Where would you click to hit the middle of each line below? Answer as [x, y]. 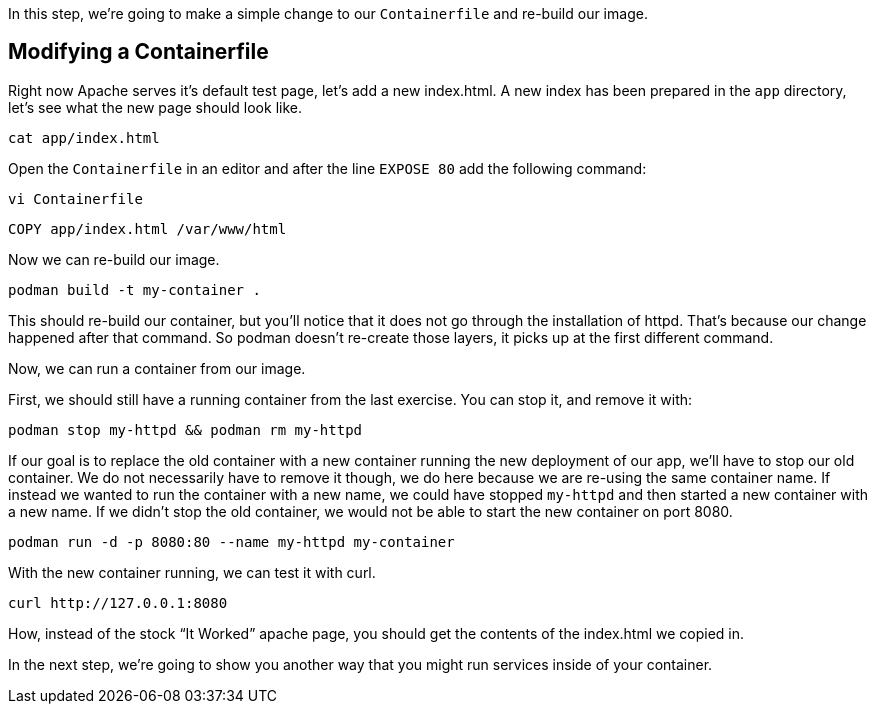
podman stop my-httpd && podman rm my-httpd [185, 429]
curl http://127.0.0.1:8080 [118, 602]
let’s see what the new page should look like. [155, 107]
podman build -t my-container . [134, 289]
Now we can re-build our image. [114, 259]
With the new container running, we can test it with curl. [192, 572]
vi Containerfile [75, 198]
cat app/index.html [84, 137]
